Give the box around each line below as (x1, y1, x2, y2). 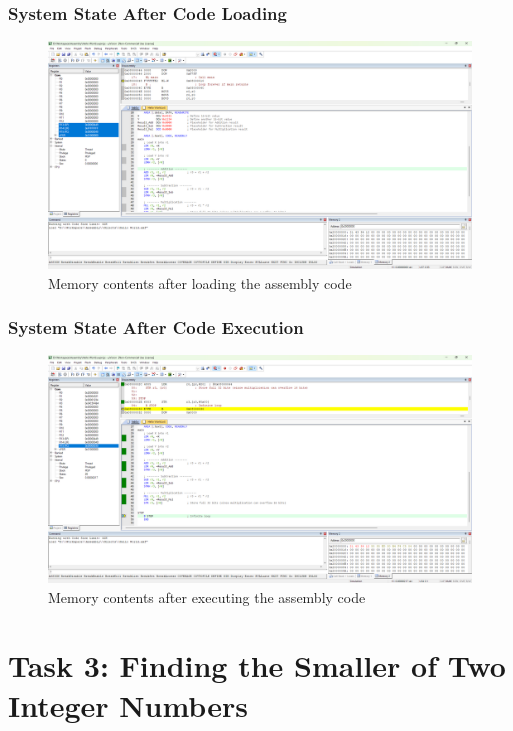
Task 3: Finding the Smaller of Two (8, 645, 506, 686)
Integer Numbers (8, 684, 248, 725)
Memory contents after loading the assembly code (48, 272, 352, 293)
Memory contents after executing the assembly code (48, 586, 366, 607)
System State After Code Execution (8, 315, 304, 340)
